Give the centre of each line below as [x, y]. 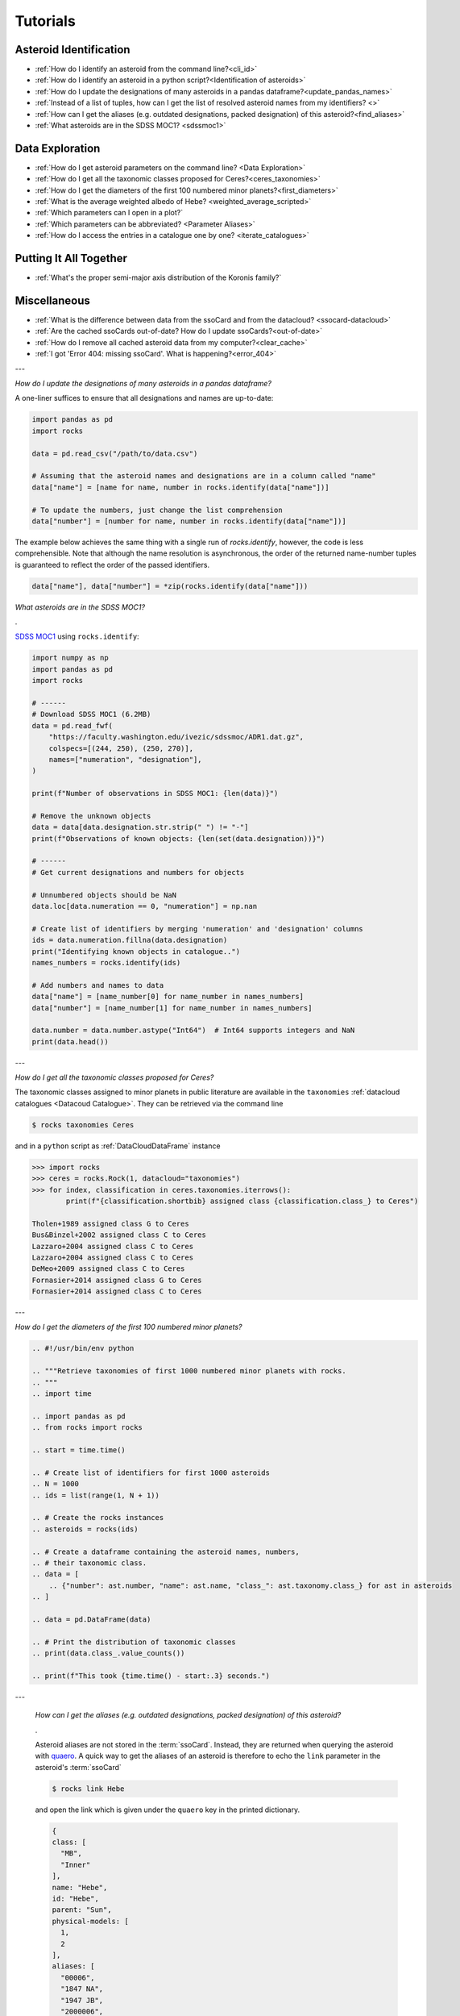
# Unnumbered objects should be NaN [104, 895]
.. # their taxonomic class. [89, 1563]
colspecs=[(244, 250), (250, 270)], [121, 748]
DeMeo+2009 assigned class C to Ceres [108, 1269]
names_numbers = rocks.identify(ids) [106, 962]
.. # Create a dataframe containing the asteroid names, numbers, [166, 1552]
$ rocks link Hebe [88, 1789]
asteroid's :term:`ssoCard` [79, 1767]
